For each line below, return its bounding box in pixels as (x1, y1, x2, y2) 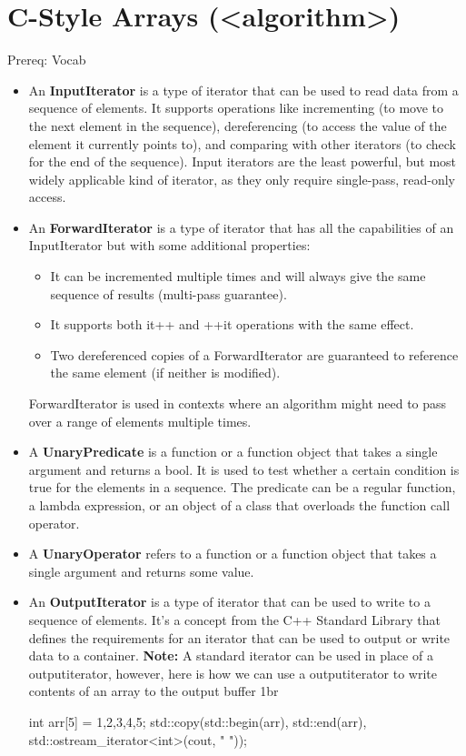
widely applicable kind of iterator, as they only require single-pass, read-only (28, 169, 455, 188)
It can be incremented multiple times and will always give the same (50, 267, 426, 286)
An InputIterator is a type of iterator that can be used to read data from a (28, 80, 459, 99)
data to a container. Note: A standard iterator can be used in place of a (28, 646, 433, 665)
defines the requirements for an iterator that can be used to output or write (28, 628, 451, 647)
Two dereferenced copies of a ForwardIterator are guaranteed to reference (50, 345, 459, 364)
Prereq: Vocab (7, 50, 86, 69)
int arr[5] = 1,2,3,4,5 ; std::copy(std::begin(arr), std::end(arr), (28, 711, 367, 731)
